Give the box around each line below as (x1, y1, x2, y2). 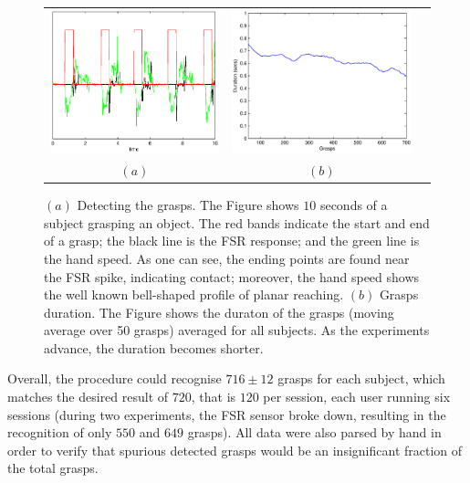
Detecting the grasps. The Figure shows (77, 195, 299, 215)
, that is (191, 387, 236, 406)
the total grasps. (7, 458, 99, 478)
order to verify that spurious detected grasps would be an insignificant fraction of (7, 440, 463, 459)
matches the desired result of (7, 387, 169, 406)
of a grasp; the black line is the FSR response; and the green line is (44, 231, 420, 250)
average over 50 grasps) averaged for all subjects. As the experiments (44, 320, 430, 340)
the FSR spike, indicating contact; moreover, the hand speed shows (44, 267, 420, 286)
